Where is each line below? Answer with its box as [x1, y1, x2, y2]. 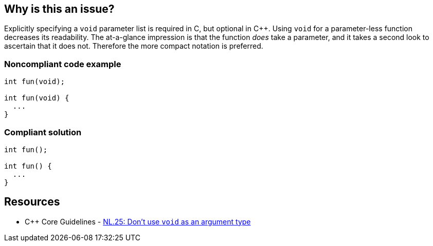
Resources [4, 195, 60, 209]
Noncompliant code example [4, 58, 121, 69]
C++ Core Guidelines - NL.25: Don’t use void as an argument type [25, 217, 251, 226]
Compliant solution [4, 127, 82, 137]
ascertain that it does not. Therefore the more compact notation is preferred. [4, 42, 263, 51]
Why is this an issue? [4, 3, 115, 15]
